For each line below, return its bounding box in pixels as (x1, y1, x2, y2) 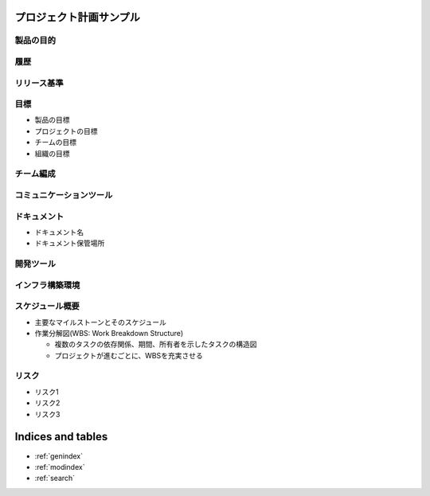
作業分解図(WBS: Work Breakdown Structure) (34, 328, 183, 338)
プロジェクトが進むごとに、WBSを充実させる (54, 350, 203, 360)
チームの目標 (34, 138, 77, 147)
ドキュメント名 (34, 227, 84, 236)
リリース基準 (14, 77, 64, 88)
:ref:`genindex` (34, 451, 84, 461)
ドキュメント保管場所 (34, 239, 105, 248)
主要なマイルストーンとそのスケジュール (34, 317, 166, 326)
